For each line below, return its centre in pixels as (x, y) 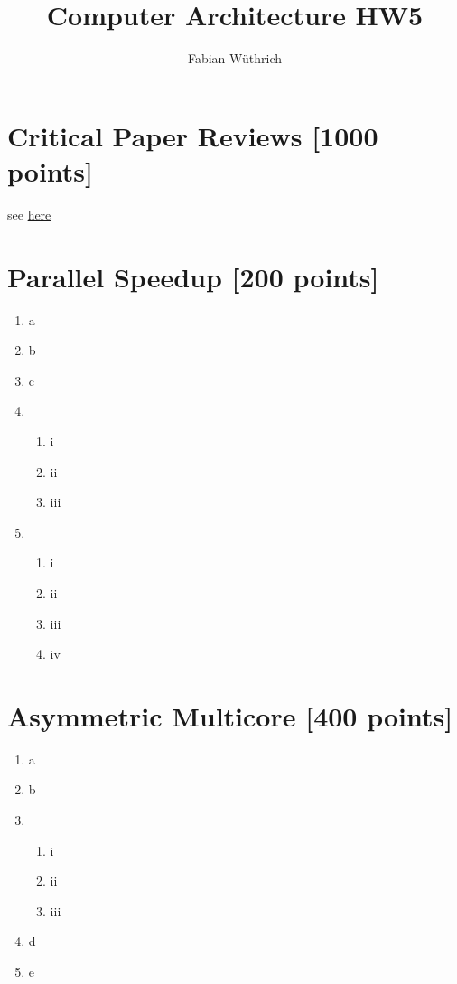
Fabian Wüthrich (235, 58)
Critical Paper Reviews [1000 (193, 135)
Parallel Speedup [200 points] (193, 276)
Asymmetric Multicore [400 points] (230, 715)
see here (29, 214)
